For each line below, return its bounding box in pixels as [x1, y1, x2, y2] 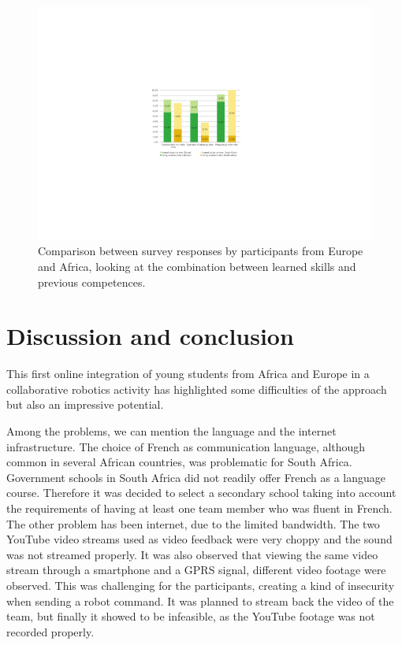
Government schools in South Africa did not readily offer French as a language [6, 469, 386, 485]
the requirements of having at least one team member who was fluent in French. [6, 500, 393, 516]
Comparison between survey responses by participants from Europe [38, 243, 363, 259]
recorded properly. [6, 623, 95, 639]
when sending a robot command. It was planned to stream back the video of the [6, 592, 394, 609]
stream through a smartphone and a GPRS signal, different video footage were [6, 562, 386, 578]
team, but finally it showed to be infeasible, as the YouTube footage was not [6, 608, 375, 625]
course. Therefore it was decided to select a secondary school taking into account [6, 484, 396, 501]
